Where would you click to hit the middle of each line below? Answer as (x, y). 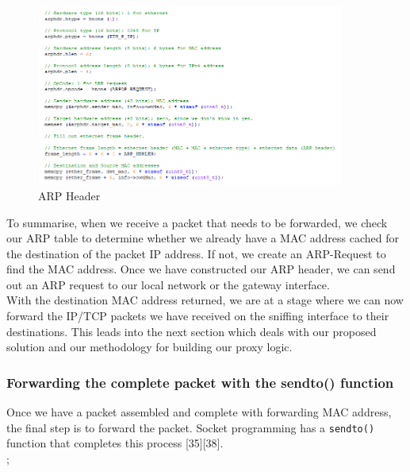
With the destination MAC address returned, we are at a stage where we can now (205, 300)
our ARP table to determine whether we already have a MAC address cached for (203, 238)
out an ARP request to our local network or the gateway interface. (168, 284)
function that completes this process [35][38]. (115, 443)
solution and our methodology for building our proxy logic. (149, 347)
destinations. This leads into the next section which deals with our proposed (192, 331)
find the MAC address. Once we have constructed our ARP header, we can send (201, 269)
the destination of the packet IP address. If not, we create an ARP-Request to (196, 253)
